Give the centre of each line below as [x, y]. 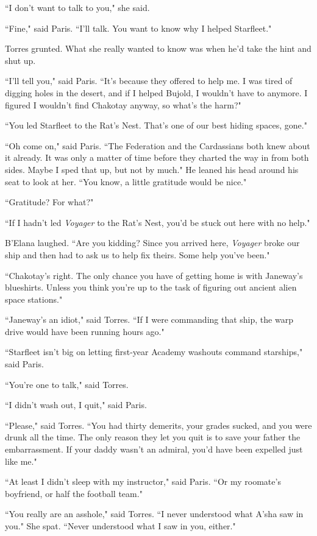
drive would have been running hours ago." [85, 331]
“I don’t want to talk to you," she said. [77, 7]
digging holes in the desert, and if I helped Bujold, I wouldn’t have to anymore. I [156, 92]
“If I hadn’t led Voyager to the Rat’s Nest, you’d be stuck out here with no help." [158, 222]
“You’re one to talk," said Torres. [67, 384]
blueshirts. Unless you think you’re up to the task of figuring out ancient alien [151, 287]
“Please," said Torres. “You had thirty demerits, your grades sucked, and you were [158, 425]
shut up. [20, 60]
